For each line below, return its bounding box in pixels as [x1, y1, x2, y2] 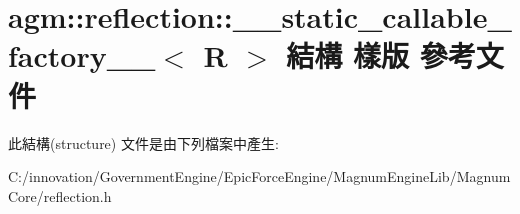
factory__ [8, 35, 156, 76]
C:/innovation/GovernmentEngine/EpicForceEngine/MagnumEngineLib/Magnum [8, 166, 511, 187]
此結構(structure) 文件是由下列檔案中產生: [8, 132, 279, 153]
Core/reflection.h [8, 185, 112, 206]
